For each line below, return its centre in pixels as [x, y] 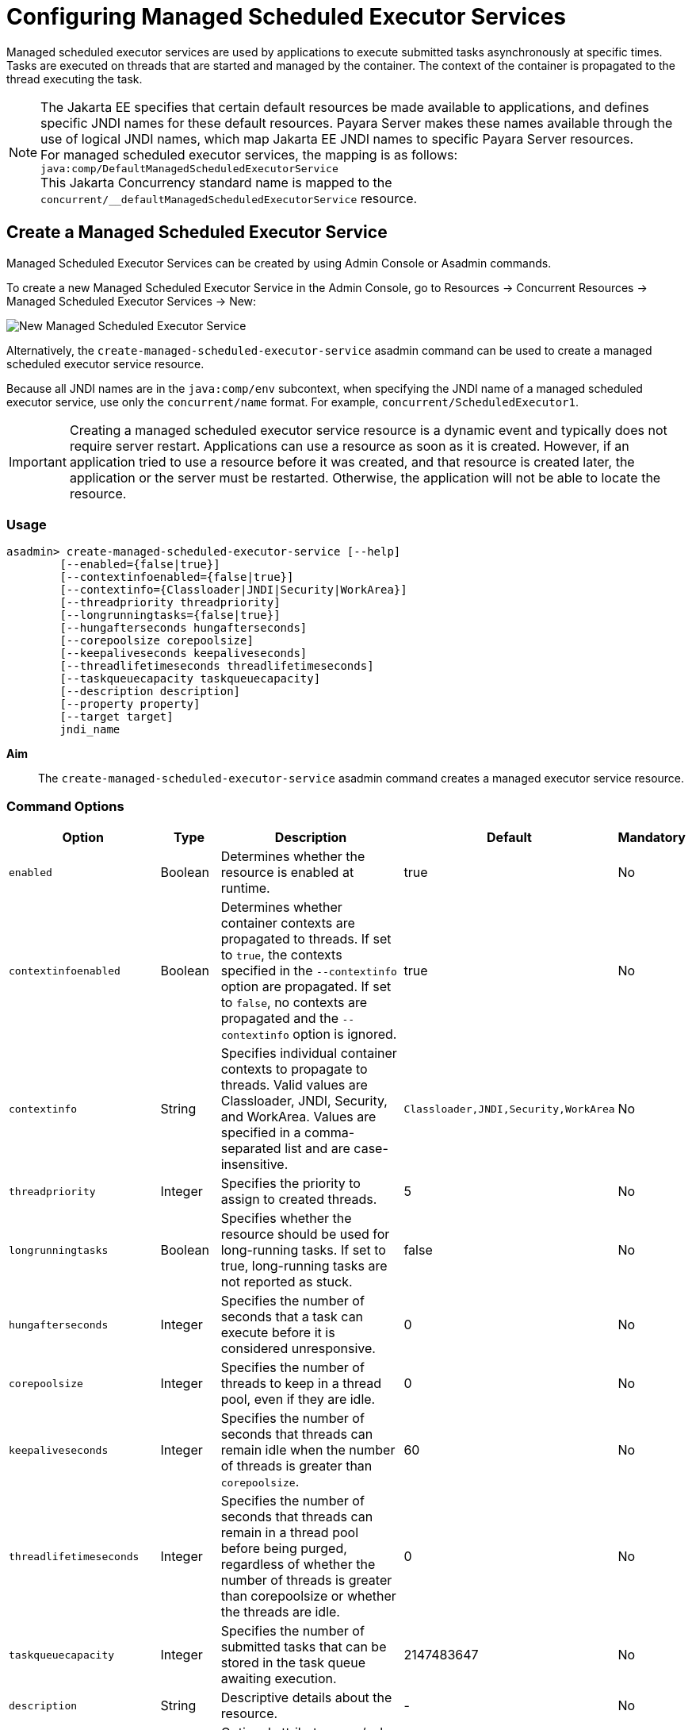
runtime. [245, 888]
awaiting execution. [279, 1679]
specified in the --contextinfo [309, 971]
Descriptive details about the [306, 1698]
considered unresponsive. [298, 1349]
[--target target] [117, 717]
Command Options [65, 806]
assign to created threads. [299, 1199]
